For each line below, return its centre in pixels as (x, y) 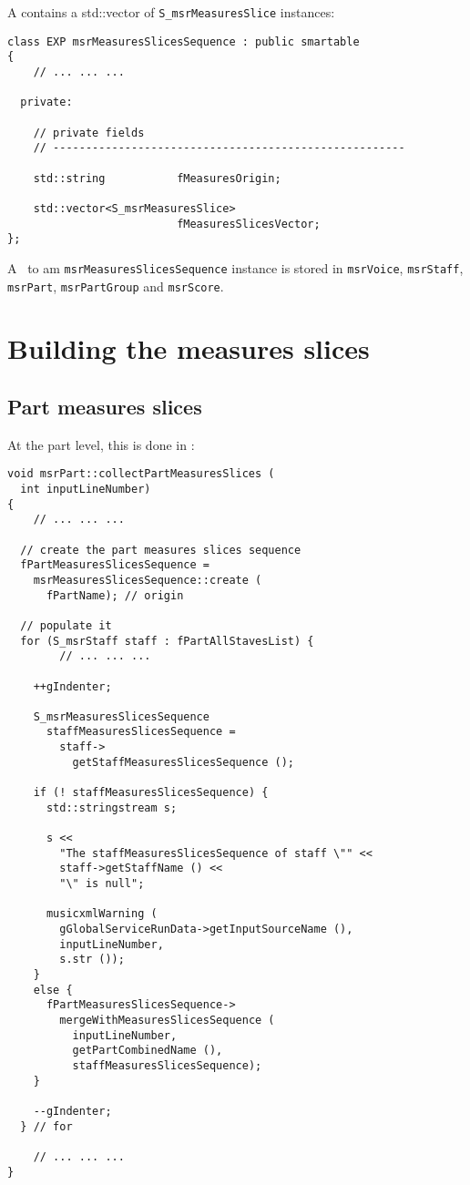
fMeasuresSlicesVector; (249, 224)
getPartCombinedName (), (148, 1051)
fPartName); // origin (115, 595)
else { (53, 990)
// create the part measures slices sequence (161, 550)
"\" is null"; (102, 884)
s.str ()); (92, 960)
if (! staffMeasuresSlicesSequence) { (151, 793)
